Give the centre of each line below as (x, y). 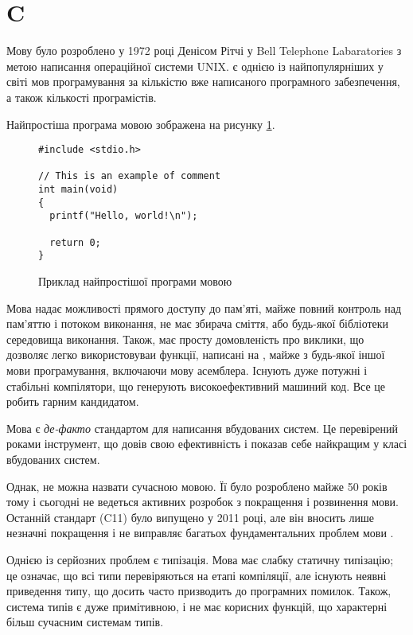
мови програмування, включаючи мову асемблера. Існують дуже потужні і (187, 370)
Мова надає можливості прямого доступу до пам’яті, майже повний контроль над (204, 308)
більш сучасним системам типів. (85, 622)
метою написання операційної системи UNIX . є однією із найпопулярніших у (195, 66)
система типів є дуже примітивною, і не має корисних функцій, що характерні (197, 606)
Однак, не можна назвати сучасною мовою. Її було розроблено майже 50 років (197, 486)
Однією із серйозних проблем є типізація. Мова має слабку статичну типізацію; (200, 559)
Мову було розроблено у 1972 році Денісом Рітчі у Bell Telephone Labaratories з (204, 51)
